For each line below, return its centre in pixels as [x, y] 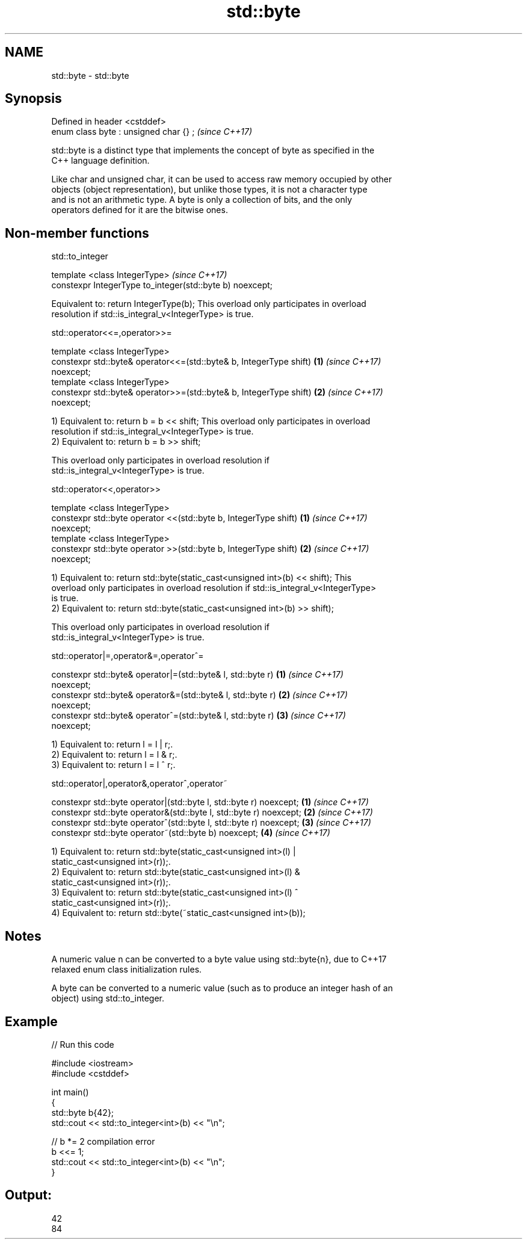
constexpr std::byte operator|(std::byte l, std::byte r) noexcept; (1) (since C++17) [210, 802]
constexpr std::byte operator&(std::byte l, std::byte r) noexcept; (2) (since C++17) [212, 812]
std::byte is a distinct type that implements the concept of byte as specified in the [213, 150]
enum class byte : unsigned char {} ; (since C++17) [152, 132]
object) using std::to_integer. [108, 998]
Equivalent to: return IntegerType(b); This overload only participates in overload [209, 304]
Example [31, 1021]
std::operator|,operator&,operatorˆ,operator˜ [140, 784]
